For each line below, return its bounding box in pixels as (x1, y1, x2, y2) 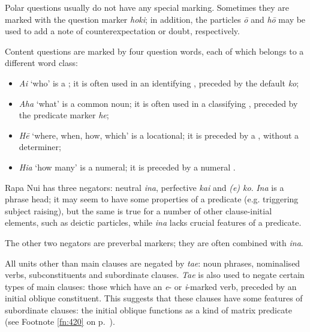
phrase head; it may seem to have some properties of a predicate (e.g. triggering (5, 193, 299, 205)
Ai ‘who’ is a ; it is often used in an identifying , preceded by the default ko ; (19, 76, 299, 89)
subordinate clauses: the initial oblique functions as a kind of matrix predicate (5, 303, 292, 316)
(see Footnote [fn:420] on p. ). (5, 315, 115, 328)
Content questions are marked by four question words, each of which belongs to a (5, 44, 304, 57)
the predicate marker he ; (19, 109, 109, 121)
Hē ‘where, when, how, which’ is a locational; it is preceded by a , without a (19, 128, 299, 141)
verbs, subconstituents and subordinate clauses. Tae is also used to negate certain (5, 268, 305, 281)
